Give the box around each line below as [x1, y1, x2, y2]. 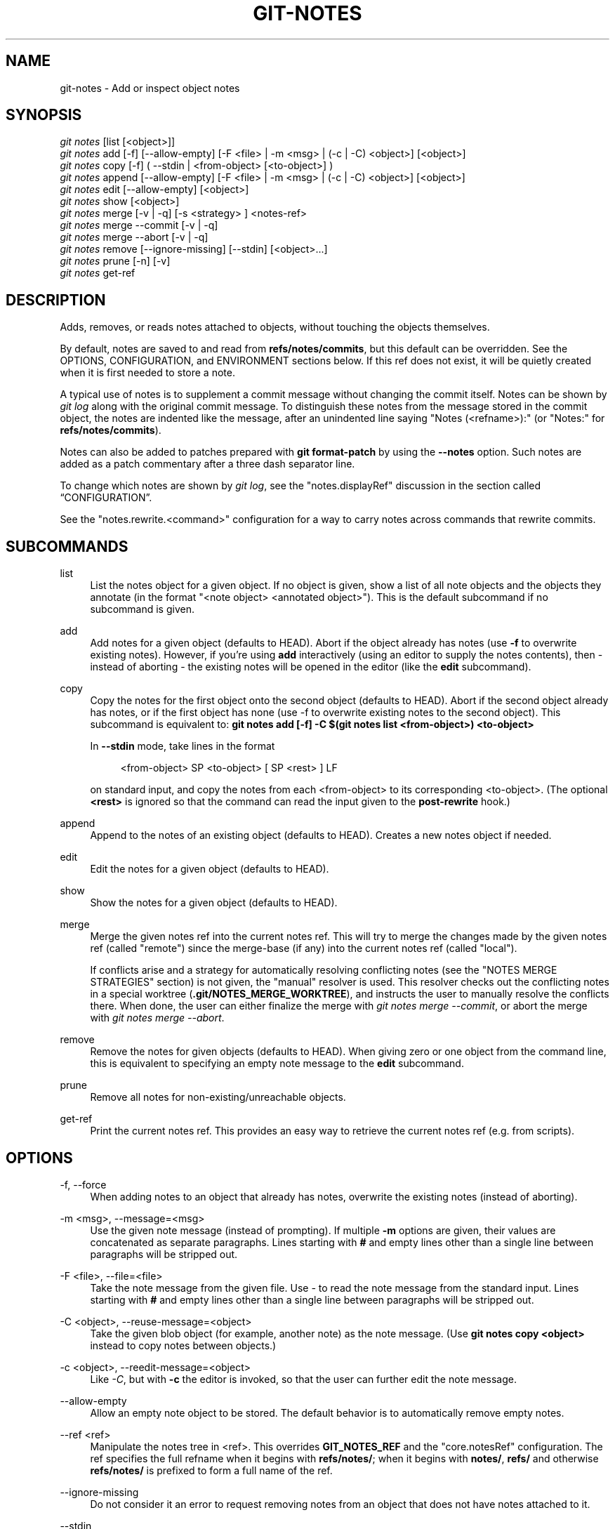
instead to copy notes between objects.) [90, 1339, 277, 1351]
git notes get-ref [60, 267, 135, 279]
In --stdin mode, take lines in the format [90, 740, 275, 753]
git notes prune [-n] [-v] [60, 255, 171, 267]
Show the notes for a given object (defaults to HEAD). [90, 896, 338, 909]
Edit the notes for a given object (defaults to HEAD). [90, 863, 329, 875]
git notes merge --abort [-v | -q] [60, 231, 209, 244]
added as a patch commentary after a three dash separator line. [60, 458, 355, 470]
